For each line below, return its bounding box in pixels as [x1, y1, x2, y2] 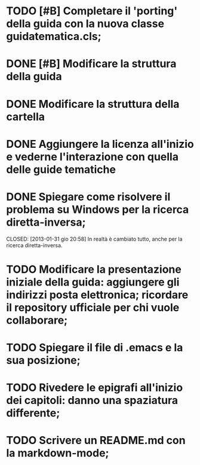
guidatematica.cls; [6, 30, 101, 43]
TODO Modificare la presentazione [6, 262, 182, 276]
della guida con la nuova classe [6, 17, 165, 31]
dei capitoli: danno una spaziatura [6, 394, 179, 408]
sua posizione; [6, 354, 81, 367]
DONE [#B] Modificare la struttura [6, 57, 177, 71]
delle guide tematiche [6, 163, 116, 176]
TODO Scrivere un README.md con [6, 434, 186, 447]
